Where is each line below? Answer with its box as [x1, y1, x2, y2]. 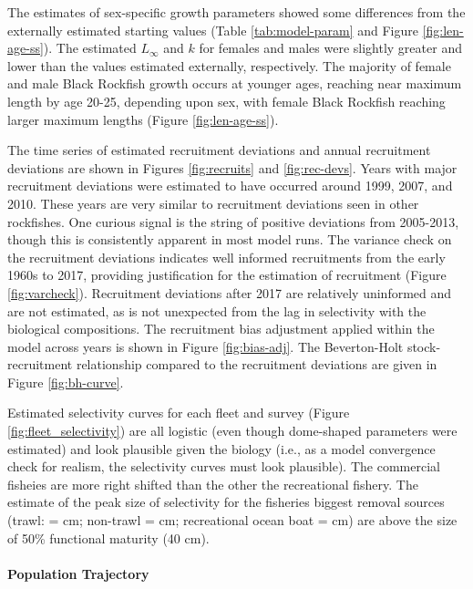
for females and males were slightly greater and [199, 38, 462, 57]
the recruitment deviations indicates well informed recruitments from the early [7, 247, 446, 266]
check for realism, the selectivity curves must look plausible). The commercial [7, 457, 440, 476]
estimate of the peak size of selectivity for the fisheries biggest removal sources [7, 492, 445, 511]
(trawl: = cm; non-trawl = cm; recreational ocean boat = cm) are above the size [7, 511, 458, 530]
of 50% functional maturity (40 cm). [7, 528, 210, 547]
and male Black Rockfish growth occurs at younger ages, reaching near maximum [7, 74, 462, 93]
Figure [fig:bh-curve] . [7, 372, 124, 391]
